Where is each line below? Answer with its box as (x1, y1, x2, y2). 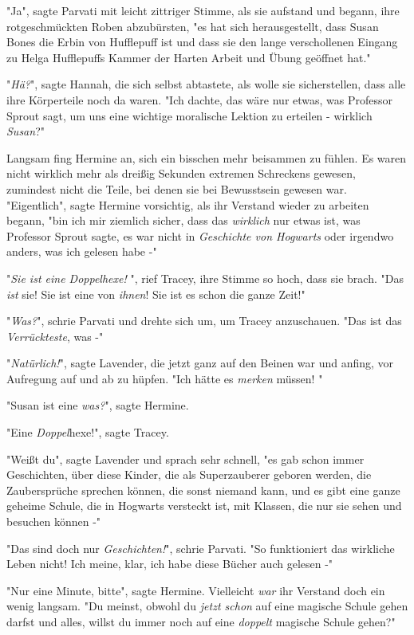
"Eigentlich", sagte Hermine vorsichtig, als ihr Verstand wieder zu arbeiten (6, 196, 369, 213)
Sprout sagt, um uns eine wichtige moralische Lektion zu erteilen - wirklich (6, 107, 373, 123)
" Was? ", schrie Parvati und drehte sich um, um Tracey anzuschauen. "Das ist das (6, 312, 402, 329)
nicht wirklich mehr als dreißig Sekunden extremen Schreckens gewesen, (6, 165, 356, 182)
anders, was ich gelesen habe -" (6, 243, 157, 260)
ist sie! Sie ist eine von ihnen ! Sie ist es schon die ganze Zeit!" (6, 285, 306, 302)
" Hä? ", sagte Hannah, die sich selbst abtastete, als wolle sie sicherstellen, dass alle (6, 76, 406, 92)
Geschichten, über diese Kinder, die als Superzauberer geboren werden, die (6, 466, 372, 483)
